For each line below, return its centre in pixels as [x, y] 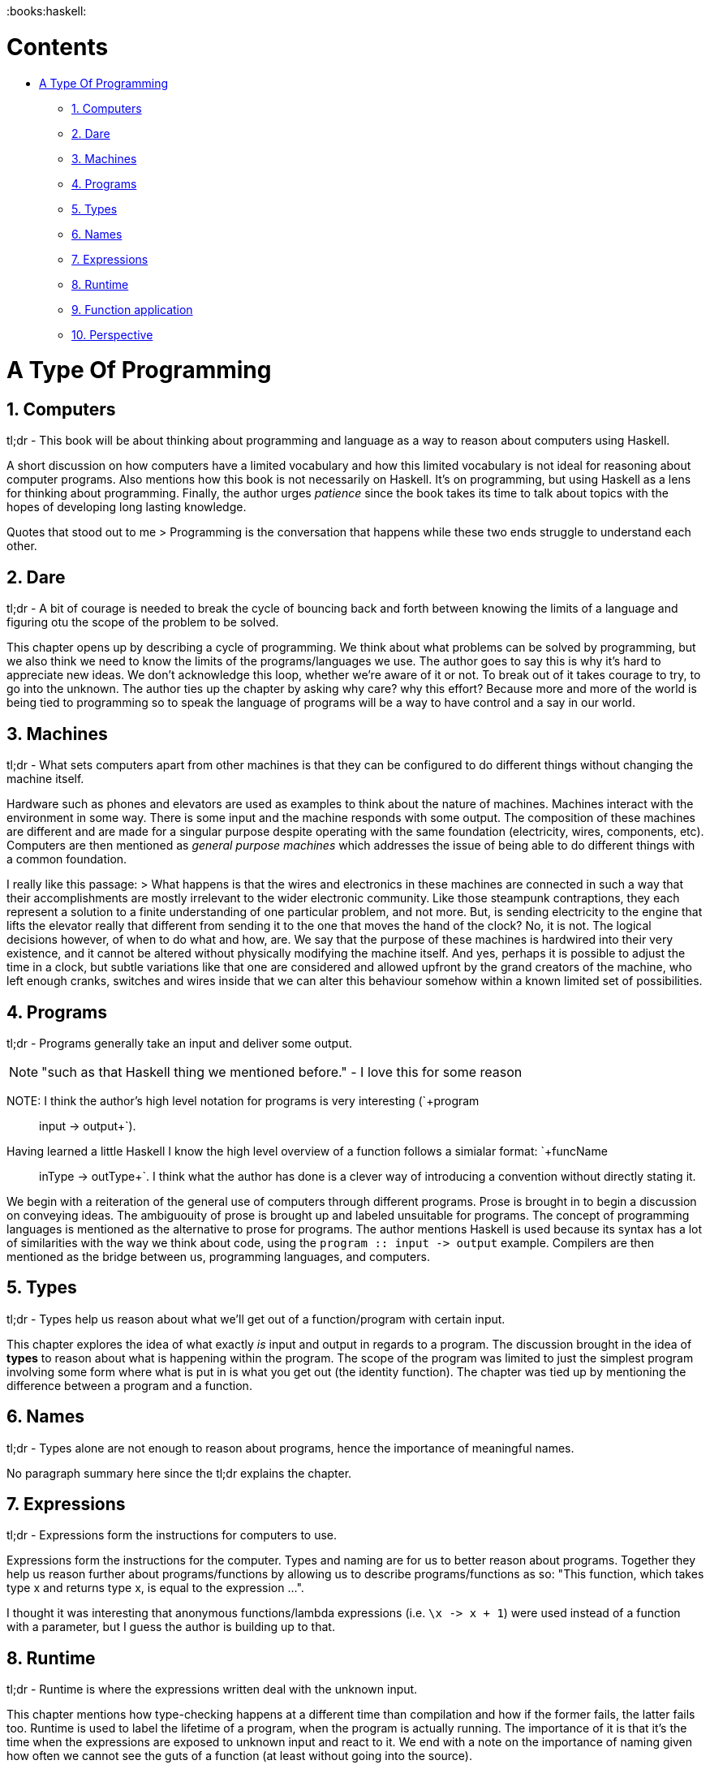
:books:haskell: [47, 11]
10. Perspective [112, 334]
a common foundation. [67, 859]
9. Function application [132, 309]
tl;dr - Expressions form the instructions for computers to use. [172, 1535]
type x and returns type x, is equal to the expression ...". [155, 1588]
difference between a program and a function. [129, 1385]
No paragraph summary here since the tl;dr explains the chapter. [179, 1473]
